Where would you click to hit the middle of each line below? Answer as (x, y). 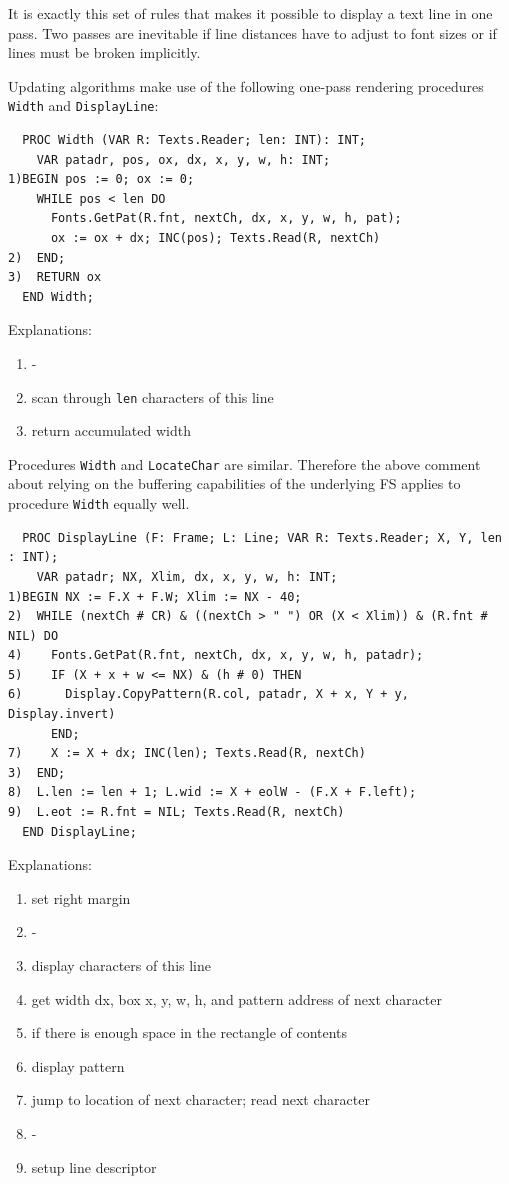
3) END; (37, 772)
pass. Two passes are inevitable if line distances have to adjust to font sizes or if (252, 32)
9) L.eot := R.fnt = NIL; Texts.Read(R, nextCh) (176, 812)
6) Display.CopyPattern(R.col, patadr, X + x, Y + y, (208, 694)
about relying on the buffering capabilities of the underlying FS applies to (234, 483)
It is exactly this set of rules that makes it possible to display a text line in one (250, 13)
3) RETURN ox (55, 277)
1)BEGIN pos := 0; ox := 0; (101, 179)
